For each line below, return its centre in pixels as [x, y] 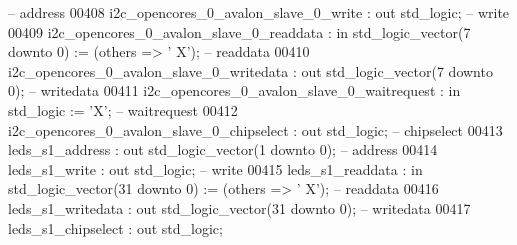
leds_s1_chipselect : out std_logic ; [115, 227]
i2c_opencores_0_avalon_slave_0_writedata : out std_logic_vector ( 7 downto [250, 70]
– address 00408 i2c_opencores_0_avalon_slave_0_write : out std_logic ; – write [259, 12]
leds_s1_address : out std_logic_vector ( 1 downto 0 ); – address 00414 [223, 149]
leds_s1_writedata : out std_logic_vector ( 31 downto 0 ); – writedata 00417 [239, 207]
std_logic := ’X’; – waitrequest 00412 [123, 109]
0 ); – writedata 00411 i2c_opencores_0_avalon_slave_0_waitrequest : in [234, 90]
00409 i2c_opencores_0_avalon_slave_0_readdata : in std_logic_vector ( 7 [239, 31]
